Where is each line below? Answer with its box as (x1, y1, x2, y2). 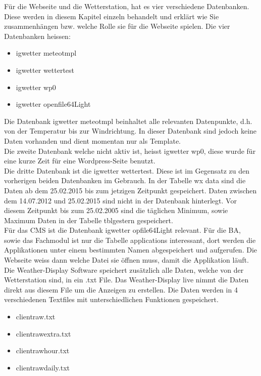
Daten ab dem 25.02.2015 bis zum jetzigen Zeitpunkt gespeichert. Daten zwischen (4, 185, 257, 195)
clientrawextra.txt (16, 328, 71, 339)
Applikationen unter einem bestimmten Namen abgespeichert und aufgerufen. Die (4, 244, 257, 255)
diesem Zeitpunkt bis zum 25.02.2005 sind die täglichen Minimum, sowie (4, 205, 228, 216)
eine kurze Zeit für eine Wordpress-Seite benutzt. (4, 155, 155, 166)
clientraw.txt (16, 311, 56, 322)
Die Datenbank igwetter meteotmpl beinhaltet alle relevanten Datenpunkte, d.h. (4, 115, 252, 126)
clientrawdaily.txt (16, 362, 70, 372)
